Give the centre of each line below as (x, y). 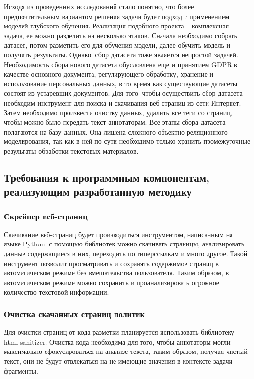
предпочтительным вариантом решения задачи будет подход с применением (117, 16)
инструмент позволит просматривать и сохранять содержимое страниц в (111, 263)
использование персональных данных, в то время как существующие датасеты (121, 83)
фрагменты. (21, 370)
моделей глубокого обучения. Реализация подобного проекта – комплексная (116, 26)
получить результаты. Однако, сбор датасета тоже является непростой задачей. (121, 54)
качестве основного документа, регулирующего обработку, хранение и (109, 74)
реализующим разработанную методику (98, 192)
